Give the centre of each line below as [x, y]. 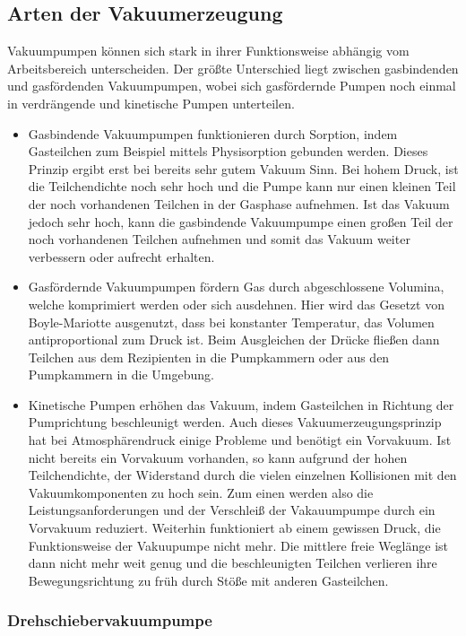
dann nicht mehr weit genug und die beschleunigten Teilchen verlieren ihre [233, 563]
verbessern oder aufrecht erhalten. [121, 256]
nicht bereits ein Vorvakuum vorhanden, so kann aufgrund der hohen [218, 457]
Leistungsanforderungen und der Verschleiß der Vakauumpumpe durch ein [232, 510]
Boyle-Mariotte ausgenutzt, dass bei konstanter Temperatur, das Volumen [231, 322]
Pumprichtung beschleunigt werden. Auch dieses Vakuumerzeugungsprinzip [235, 422]
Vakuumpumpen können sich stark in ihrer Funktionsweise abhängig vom [208, 51]
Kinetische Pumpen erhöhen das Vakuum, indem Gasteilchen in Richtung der [241, 404]
